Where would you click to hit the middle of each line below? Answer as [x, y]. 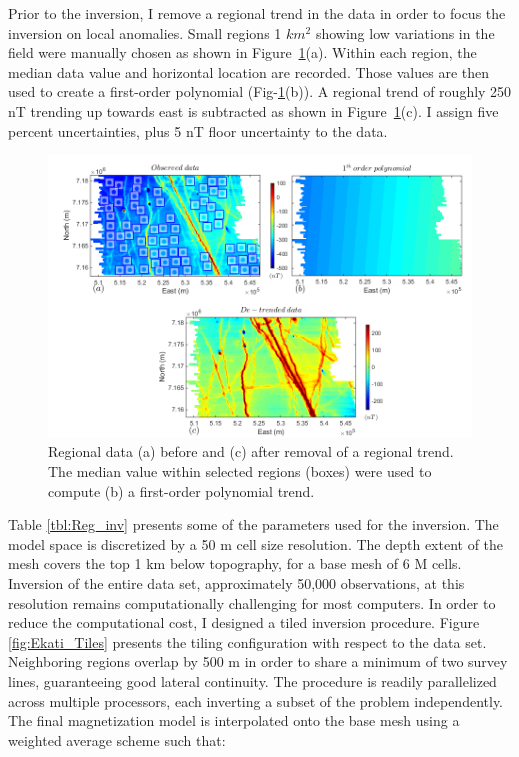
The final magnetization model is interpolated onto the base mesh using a [234, 720]
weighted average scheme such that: [117, 739]
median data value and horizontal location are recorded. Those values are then [249, 71]
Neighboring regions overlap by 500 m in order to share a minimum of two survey [258, 661]
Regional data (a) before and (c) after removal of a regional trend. [251, 451]
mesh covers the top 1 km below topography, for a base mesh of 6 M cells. [235, 563]
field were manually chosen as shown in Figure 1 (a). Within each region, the [242, 52]
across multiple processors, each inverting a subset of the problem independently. [256, 700]
